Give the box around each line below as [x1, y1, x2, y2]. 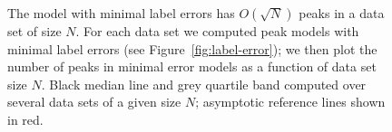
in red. [7, 109, 44, 128]
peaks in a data [299, 4, 385, 22]
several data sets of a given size [7, 92, 181, 111]
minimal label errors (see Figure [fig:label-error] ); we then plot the [7, 39, 377, 58]
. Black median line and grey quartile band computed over [41, 74, 367, 93]
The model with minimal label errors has [7, 4, 235, 22]
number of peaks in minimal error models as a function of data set [7, 57, 377, 76]
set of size [7, 22, 62, 40]
